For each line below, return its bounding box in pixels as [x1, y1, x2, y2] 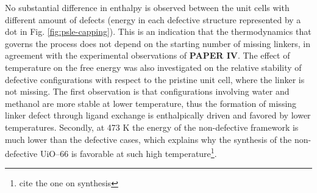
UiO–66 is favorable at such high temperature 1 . [40, 145, 217, 159]
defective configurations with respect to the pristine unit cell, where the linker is [5, 73, 305, 86]
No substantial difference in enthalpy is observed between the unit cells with [5, 1, 290, 13]
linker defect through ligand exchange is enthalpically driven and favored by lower [5, 109, 311, 122]
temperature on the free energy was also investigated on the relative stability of [5, 60, 302, 73]
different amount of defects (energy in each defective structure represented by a [5, 13, 301, 26]
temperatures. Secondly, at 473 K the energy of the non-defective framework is [5, 120, 299, 133]
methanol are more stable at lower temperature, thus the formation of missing [5, 96, 297, 109]
